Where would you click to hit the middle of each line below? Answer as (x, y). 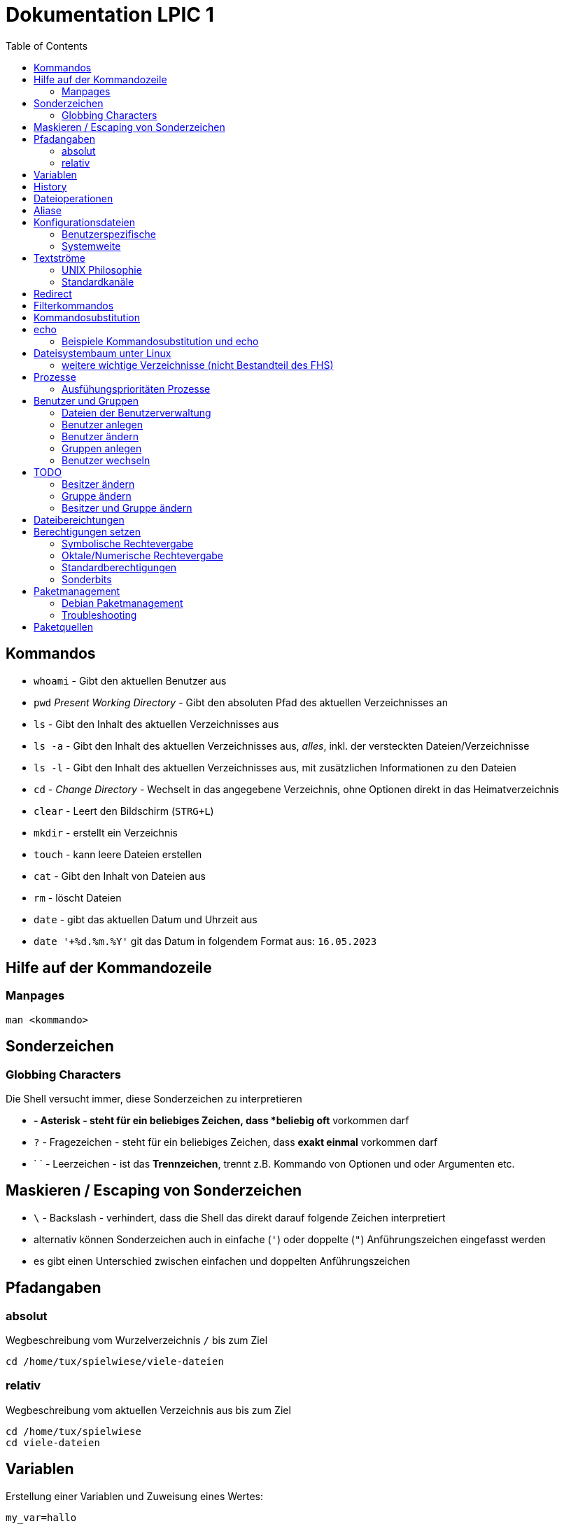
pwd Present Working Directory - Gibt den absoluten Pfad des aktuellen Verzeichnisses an (241, 702)
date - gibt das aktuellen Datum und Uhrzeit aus (146, 919)
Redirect (53, 293)
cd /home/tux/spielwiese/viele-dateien (115, 1362)
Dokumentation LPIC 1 (110, 15)
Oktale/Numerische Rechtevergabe (142, 555)
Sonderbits (87, 579)
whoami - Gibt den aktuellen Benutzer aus (130, 680)
